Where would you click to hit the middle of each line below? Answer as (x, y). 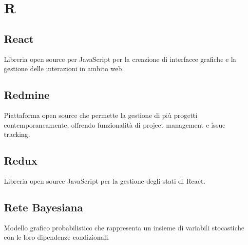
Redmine (27, 95)
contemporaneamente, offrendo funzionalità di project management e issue (115, 124)
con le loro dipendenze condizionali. (57, 237)
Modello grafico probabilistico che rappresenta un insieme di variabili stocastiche (124, 227)
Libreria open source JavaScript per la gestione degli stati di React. (105, 180)
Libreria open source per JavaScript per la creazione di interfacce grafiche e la (120, 59)
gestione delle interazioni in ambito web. (64, 68)
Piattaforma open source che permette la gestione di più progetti (101, 115)
